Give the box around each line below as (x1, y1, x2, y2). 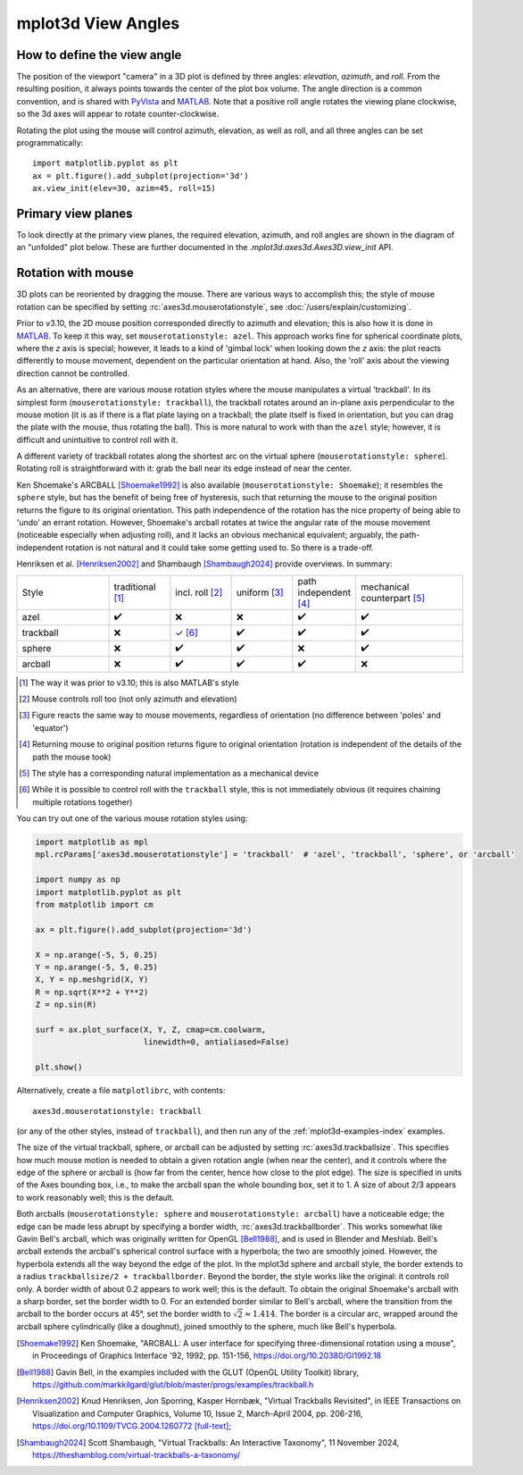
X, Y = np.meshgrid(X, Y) (35, 975, 149, 985)
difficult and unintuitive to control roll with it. (16, 434, 178, 445)
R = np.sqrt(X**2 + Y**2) (35, 987, 149, 997)
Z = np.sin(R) (35, 1000, 97, 1010)
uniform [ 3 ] (236, 586, 285, 599)
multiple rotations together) (32, 796, 133, 808)
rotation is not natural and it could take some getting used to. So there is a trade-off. (64, 541, 374, 553)
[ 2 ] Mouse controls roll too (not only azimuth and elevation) (19, 693, 237, 704)
